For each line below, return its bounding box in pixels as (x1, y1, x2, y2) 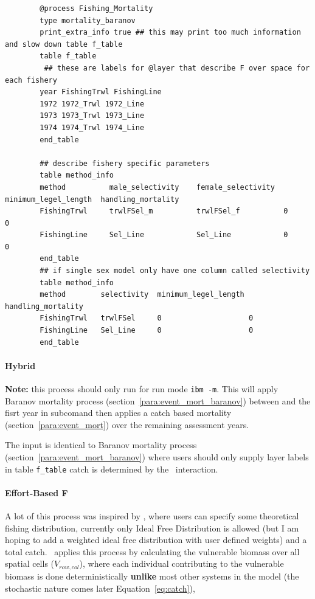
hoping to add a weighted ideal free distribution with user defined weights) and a (5, 533, 307, 546)
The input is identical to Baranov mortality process (5, 438, 197, 451)
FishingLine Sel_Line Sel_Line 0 (40, 230, 288, 240)
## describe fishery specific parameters (40, 159, 210, 168)
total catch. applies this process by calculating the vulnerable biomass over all (5, 545, 300, 558)
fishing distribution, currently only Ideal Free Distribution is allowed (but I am (5, 521, 299, 534)
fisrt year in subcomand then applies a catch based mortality (5, 406, 232, 419)
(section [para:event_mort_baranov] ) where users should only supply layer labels (5, 451, 309, 463)
